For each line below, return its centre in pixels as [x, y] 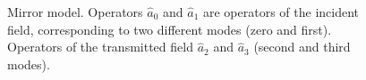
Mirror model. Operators [75, 12]
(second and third [302, 47]
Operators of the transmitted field [100, 47]
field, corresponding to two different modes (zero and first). [170, 29]
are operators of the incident [281, 12]
